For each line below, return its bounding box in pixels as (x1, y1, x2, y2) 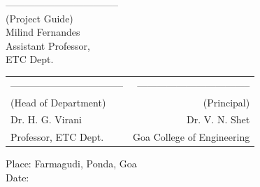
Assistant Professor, (6, 38, 90, 53)
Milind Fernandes (6, 25, 80, 39)
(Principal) (203, 95, 250, 109)
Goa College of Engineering (133, 130, 250, 144)
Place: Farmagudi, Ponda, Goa (6, 156, 137, 171)
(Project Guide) (6, 11, 73, 25)
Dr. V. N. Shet (187, 112, 250, 127)
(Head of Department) (10, 95, 106, 109)
